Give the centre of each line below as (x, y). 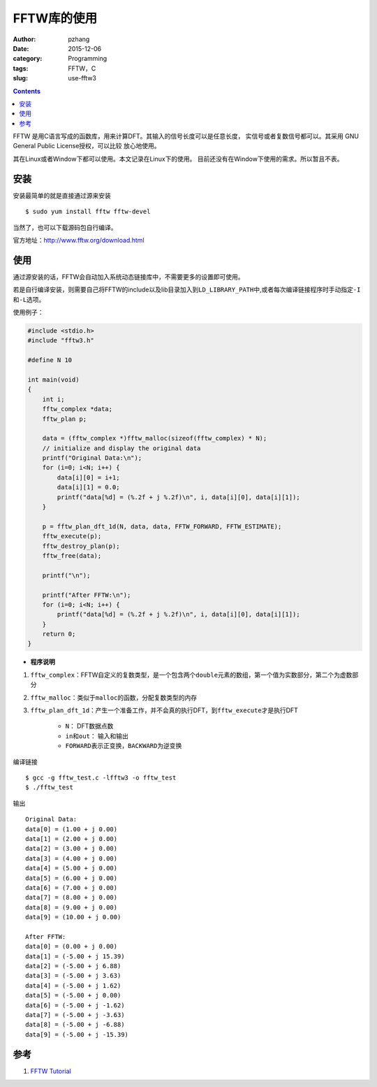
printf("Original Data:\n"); (92, 458)
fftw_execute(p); (72, 536)
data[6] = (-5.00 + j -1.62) (75, 1005)
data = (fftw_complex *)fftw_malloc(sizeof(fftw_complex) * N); (155, 438)
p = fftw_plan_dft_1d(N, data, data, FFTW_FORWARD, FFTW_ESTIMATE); (162, 526)
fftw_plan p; (65, 419)
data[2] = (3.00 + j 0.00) (72, 849)
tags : (21, 68)
